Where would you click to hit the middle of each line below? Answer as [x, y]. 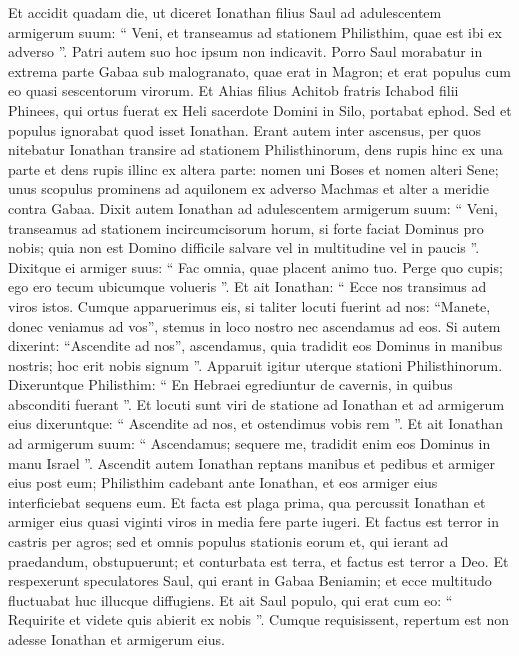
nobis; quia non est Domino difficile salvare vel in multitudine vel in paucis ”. [244, 247]
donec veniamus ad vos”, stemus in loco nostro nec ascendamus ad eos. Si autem [254, 325]
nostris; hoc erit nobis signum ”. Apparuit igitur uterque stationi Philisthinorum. [255, 364]
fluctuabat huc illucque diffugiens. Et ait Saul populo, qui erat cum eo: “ [230, 599]
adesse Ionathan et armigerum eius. [116, 639]
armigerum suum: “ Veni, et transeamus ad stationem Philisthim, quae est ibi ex [255, 31]
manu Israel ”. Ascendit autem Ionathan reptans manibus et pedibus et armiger [252, 462]
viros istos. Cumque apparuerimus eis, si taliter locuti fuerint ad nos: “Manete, [249, 305]
